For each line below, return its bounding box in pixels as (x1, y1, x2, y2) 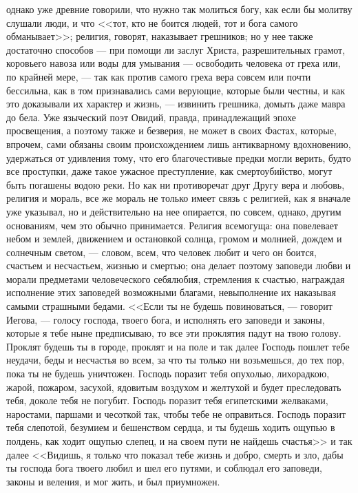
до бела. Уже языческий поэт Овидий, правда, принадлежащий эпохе (6, 109, 296, 124)
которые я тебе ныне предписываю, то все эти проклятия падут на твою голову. (6, 326, 341, 340)
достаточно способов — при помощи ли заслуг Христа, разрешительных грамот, (6, 42, 346, 56)
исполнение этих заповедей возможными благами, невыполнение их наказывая (6, 285, 336, 300)
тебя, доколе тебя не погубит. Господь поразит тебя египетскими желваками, (6, 393, 328, 408)
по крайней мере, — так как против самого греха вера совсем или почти (6, 69, 311, 83)
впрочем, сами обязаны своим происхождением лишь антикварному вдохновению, (6, 136, 351, 151)
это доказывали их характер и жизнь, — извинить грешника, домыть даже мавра (6, 96, 346, 111)
